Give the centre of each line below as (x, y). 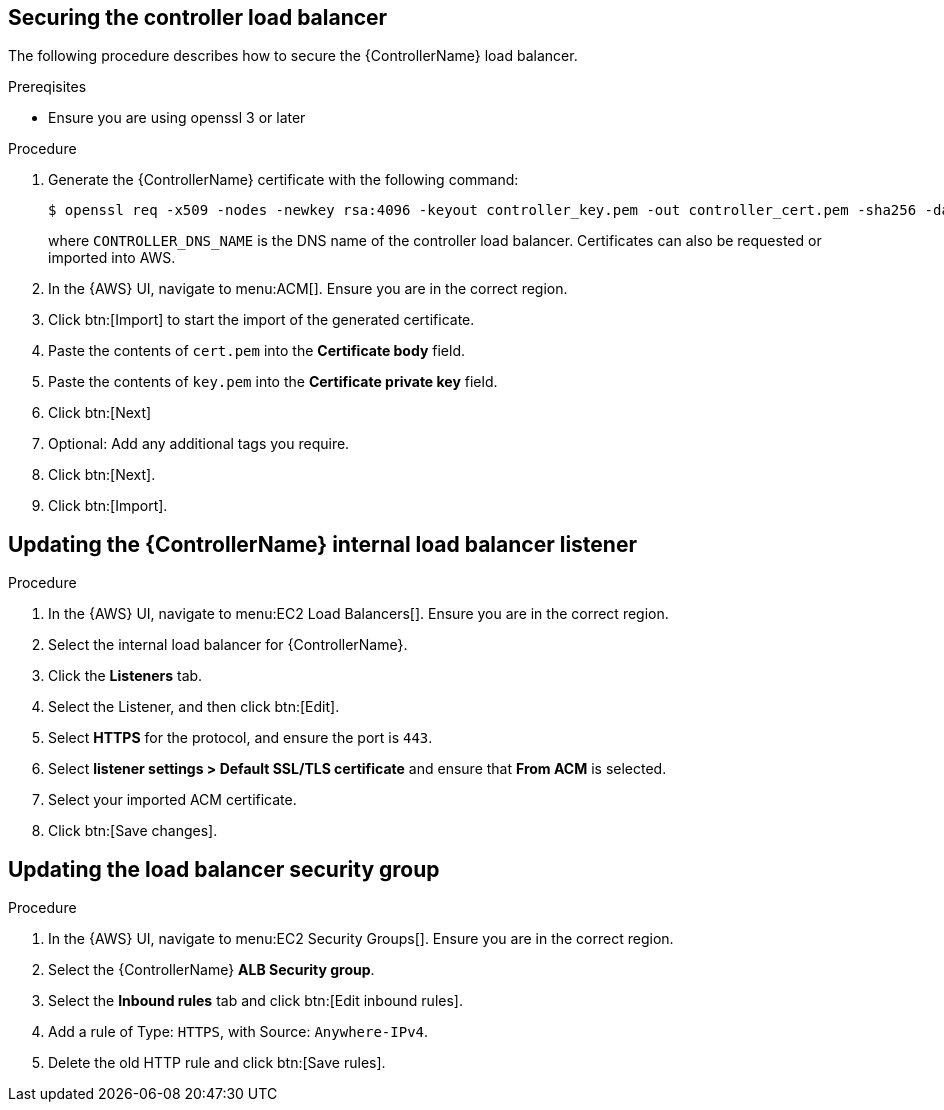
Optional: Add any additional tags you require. (199, 444)
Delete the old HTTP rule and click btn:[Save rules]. (217, 1063)
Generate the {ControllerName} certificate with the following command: (283, 180)
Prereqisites (47, 87)
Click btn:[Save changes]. (133, 831)
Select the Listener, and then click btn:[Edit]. (194, 707)
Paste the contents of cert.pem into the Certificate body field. (257, 351)
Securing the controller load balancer (198, 17)
